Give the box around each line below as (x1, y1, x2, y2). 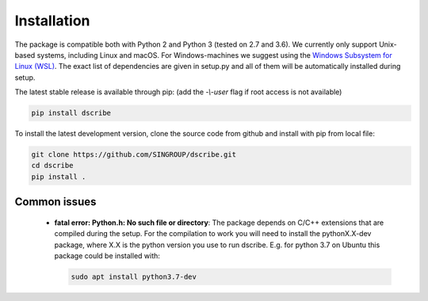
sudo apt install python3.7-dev (71, 272, 197, 281)
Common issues (14, 195, 97, 209)
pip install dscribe (31, 109, 111, 118)
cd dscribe (31, 161, 74, 170)
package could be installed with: (54, 251, 160, 261)
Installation (14, 12, 90, 29)
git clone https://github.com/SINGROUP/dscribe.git (31, 150, 237, 159)
